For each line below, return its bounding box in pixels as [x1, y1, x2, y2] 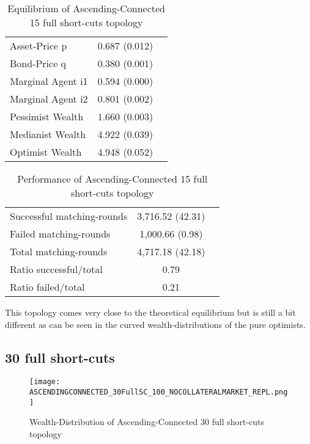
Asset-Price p [10, 38, 67, 53]
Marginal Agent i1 [10, 74, 88, 88]
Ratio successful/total [10, 262, 103, 276]
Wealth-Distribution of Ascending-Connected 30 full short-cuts [29, 415, 265, 428]
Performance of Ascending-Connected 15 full [17, 172, 208, 186]
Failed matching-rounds [10, 227, 111, 241]
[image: [29, 377, 61, 387]
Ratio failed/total [10, 280, 85, 294]
